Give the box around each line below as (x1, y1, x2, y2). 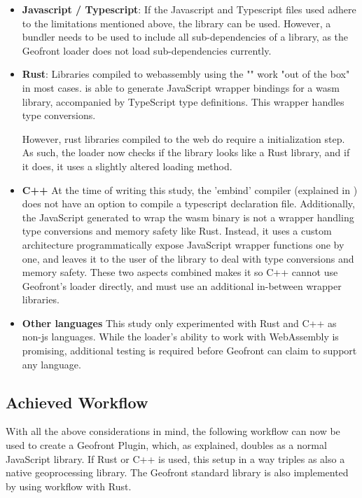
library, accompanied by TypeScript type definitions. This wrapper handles (22, 94, 344, 109)
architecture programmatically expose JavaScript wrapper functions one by (22, 237, 344, 251)
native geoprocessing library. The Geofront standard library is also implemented (6, 465, 349, 480)
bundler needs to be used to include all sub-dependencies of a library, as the (22, 29, 349, 44)
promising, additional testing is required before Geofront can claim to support (22, 343, 357, 358)
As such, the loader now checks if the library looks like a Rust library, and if (22, 145, 350, 160)
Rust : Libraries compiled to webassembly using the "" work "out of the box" (22, 67, 350, 81)
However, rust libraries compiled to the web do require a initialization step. (22, 131, 345, 146)
